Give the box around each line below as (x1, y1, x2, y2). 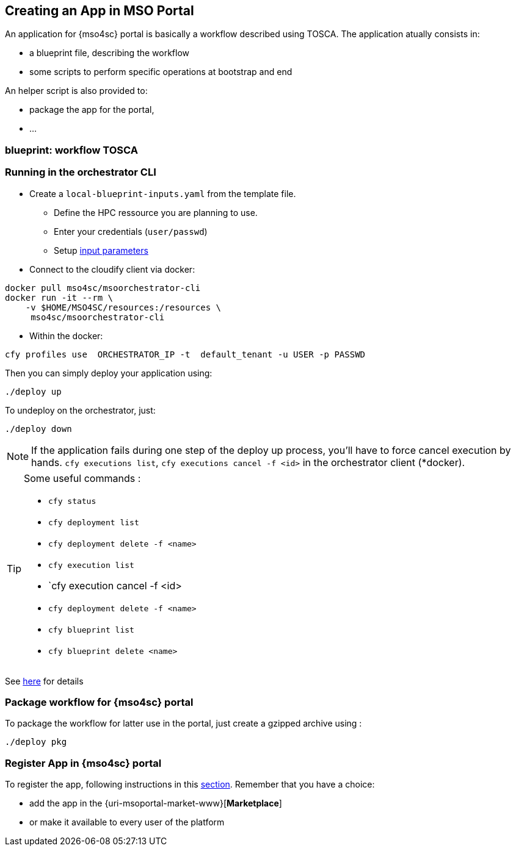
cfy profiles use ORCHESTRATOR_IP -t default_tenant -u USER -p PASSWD (5, 349, 366, 359)
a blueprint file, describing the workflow (29, 48, 190, 59)
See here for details (5, 675, 84, 686)
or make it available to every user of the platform (29, 817, 225, 828)
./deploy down (5, 423, 72, 434)
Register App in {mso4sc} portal (5, 756, 162, 769)
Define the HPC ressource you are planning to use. (54, 207, 258, 218)
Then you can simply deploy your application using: (5, 367, 213, 378)
